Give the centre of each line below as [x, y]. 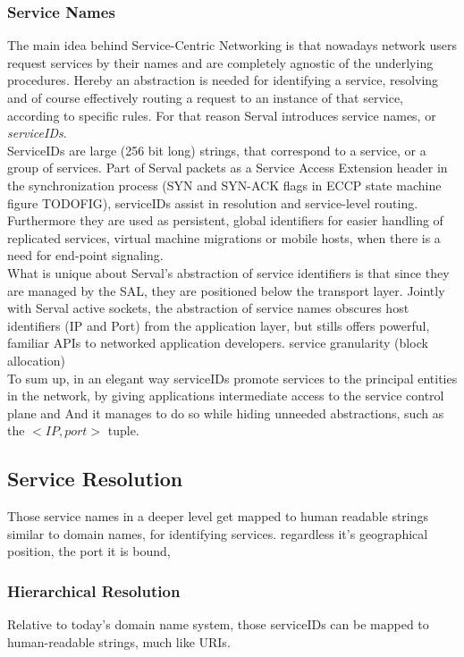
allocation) [36, 360]
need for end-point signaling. [85, 255]
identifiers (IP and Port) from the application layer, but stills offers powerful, [219, 325]
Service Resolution [95, 479]
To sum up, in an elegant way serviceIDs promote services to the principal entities [232, 378]
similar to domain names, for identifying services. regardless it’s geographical [218, 533]
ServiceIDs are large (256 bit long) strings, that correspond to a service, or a [217, 150]
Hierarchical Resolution [94, 590]
